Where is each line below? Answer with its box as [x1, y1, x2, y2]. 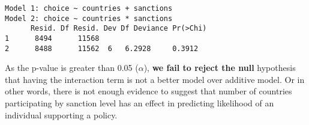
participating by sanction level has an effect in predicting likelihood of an [5, 97, 274, 109]
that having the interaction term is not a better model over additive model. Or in [5, 73, 305, 85]
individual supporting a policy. [5, 108, 118, 121]
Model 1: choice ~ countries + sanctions [5, 4, 173, 13]
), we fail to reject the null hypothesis [143, 61, 296, 74]
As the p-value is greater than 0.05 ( [5, 61, 139, 74]
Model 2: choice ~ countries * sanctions [5, 14, 173, 23]
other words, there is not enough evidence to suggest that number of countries [5, 85, 292, 97]
